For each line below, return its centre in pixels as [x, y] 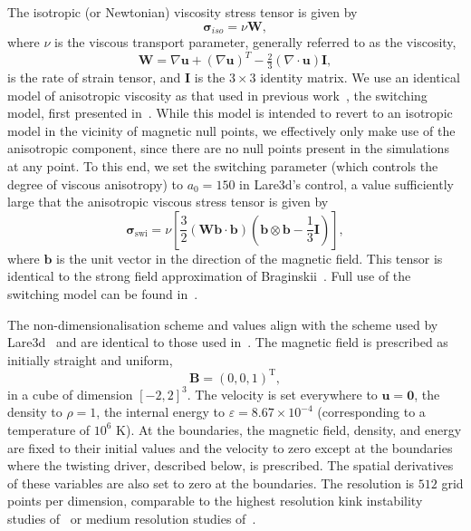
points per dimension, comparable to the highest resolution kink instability [215, 501]
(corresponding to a [371, 412]
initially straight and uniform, [90, 359]
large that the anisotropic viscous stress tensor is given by [168, 202]
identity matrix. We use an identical [360, 77]
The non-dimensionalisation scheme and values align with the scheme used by [223, 324]
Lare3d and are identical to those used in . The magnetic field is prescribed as [228, 342]
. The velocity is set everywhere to [282, 394]
